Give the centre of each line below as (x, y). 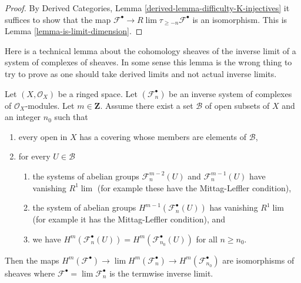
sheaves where (30, 273)
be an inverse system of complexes (230, 93)
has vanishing (234, 207)
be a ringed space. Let (98, 93)
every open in (43, 136)
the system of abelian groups (84, 207)
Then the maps (32, 260)
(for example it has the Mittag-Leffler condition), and (129, 219)
